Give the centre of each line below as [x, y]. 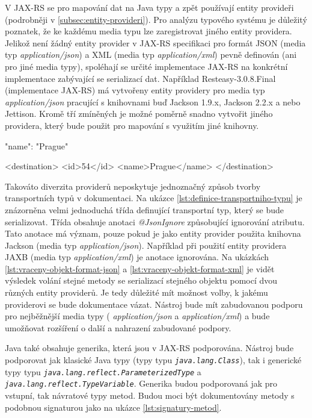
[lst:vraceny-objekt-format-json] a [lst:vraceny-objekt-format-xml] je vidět [140, 268]
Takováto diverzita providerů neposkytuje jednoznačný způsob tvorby [133, 186]
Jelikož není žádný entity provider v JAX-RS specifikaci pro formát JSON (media [155, 42]
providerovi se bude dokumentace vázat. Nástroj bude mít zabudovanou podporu [154, 304]
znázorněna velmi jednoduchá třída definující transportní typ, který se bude [144, 209]
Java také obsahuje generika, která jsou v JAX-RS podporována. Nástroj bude [149, 348]
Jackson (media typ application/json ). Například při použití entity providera [146, 245]
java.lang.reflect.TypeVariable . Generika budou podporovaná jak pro [141, 383]
